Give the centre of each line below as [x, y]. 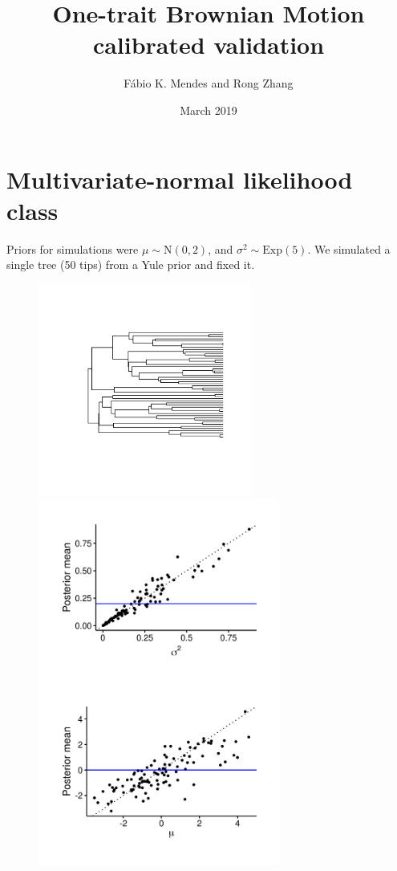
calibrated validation [209, 45]
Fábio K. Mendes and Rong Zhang [209, 83]
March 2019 [209, 110]
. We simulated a [349, 248]
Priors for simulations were [73, 248]
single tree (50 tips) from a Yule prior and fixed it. [131, 265]
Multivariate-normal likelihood [180, 179]
